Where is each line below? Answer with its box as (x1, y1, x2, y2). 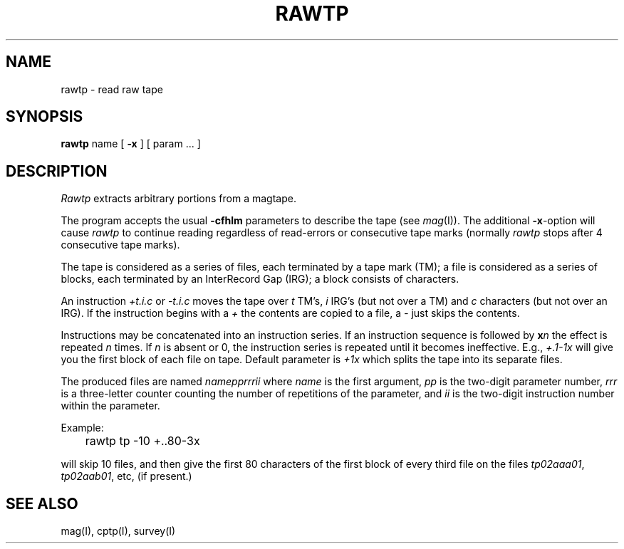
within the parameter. (61, 399, 160, 412)
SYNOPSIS (6, 108, 83, 126)
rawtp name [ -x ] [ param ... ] (61, 137, 201, 150)
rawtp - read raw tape (61, 83, 163, 95)
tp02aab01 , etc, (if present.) (61, 470, 192, 483)
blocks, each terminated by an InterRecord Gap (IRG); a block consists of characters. (61, 273, 459, 286)
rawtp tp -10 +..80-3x (85, 434, 200, 449)
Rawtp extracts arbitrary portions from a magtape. (61, 192, 296, 205)
